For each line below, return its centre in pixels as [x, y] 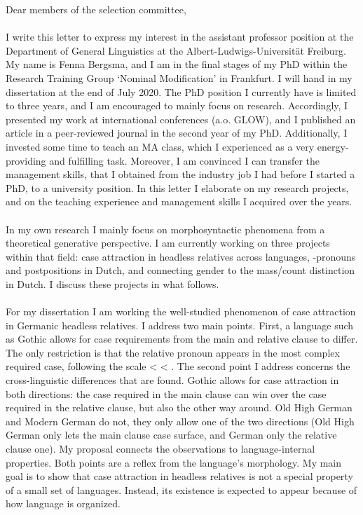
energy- [333, 146]
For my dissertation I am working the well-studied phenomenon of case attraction [181, 311]
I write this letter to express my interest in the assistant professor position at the [180, 37]
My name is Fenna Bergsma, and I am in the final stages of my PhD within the [177, 64]
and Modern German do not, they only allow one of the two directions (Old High [180, 421]
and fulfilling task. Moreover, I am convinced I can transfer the [184, 160]
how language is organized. [63, 503]
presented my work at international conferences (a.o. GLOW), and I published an [181, 119]
